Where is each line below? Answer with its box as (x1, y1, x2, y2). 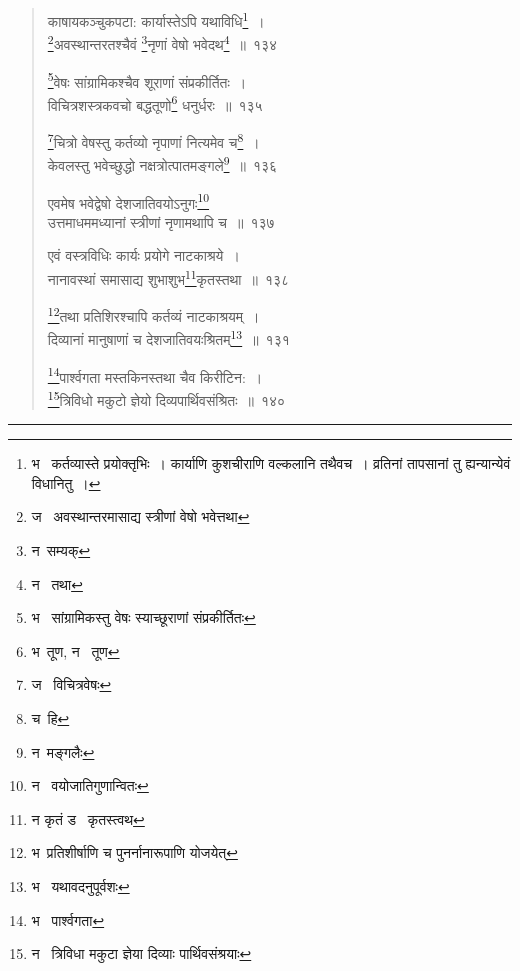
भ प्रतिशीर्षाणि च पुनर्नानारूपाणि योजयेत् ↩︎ (31, 842, 238, 863)
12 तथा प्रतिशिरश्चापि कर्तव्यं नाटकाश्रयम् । (47, 303, 260, 326)
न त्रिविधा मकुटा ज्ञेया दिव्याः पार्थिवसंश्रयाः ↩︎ (31, 943, 252, 964)
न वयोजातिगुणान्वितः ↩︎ (31, 775, 149, 796)
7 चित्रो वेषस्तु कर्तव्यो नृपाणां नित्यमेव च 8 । (47, 129, 260, 152)
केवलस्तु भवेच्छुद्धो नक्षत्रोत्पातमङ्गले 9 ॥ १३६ (47, 152, 278, 175)
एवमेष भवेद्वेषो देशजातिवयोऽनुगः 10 (47, 189, 210, 213)
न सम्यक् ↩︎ (31, 539, 91, 560)
